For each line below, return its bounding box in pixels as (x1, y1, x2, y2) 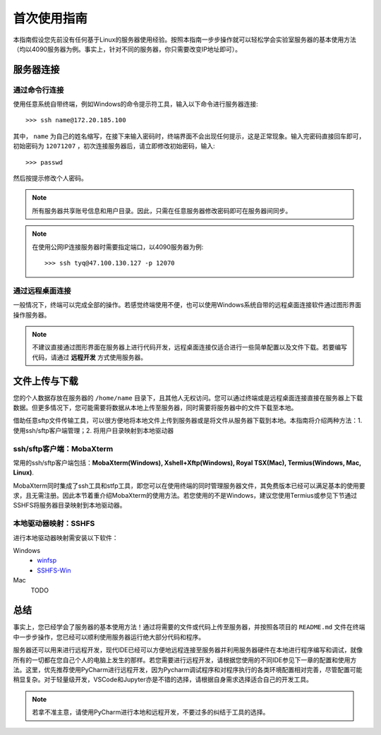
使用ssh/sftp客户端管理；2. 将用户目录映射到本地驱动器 (13, 426, 174, 434)
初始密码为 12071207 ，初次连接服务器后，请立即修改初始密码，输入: (13, 142, 215, 150)
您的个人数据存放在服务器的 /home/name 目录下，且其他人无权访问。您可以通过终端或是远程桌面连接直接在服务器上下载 (13, 393, 363, 402)
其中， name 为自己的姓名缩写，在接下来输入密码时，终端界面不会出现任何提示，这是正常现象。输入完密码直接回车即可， (13, 131, 365, 141)
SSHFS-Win (37, 566, 71, 575)
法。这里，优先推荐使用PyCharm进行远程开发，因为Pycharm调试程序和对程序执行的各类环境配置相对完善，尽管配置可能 (13, 666, 363, 674)
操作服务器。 (13, 311, 51, 319)
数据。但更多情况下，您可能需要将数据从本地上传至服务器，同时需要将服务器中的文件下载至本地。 (13, 403, 298, 412)
